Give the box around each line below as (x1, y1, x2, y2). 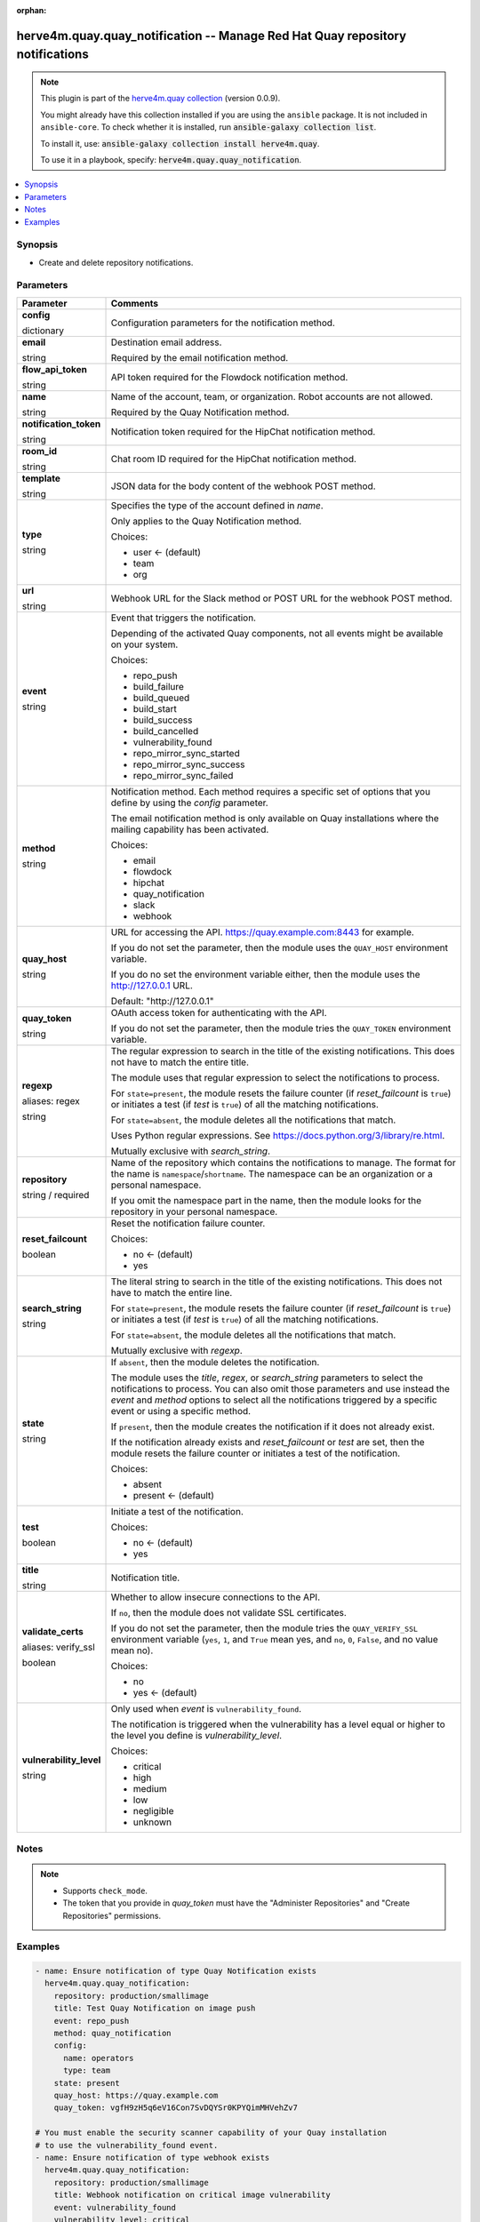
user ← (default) (132, 546, 202, 558)
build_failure (132, 680, 184, 692)
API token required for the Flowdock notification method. (110, 371, 348, 383)
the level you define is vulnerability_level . (110, 1729, 283, 1741)
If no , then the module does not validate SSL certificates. (110, 1606, 347, 1619)
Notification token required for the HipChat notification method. (110, 425, 376, 437)
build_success (132, 714, 193, 726)
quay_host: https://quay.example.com (53, 2090, 219, 2100)
